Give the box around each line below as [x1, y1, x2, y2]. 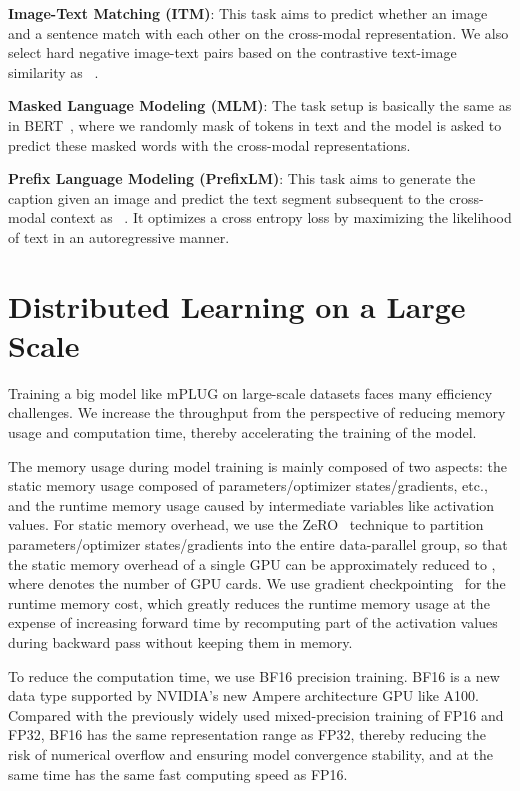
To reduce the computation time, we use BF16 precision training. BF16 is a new [8, 665, 500, 686]
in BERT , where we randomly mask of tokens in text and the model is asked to [8, 114, 502, 135]
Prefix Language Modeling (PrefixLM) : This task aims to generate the [8, 168, 476, 189]
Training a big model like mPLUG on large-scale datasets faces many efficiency [8, 382, 493, 403]
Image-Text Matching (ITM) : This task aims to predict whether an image [8, 3, 488, 23]
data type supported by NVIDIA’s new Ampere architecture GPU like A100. [8, 685, 479, 706]
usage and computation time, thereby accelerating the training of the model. [8, 422, 477, 443]
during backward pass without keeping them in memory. [8, 631, 353, 652]
